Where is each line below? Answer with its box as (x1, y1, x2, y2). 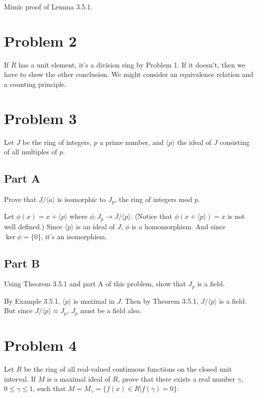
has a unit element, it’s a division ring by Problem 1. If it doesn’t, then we (18, 59, 246, 69)
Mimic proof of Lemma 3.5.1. (4, 1, 93, 11)
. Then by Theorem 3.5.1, (121, 295, 198, 306)
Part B (4, 255, 40, 270)
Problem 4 (4, 335, 77, 355)
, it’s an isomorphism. (41, 231, 107, 241)
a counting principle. (4, 78, 66, 89)
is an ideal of (76, 221, 115, 231)
